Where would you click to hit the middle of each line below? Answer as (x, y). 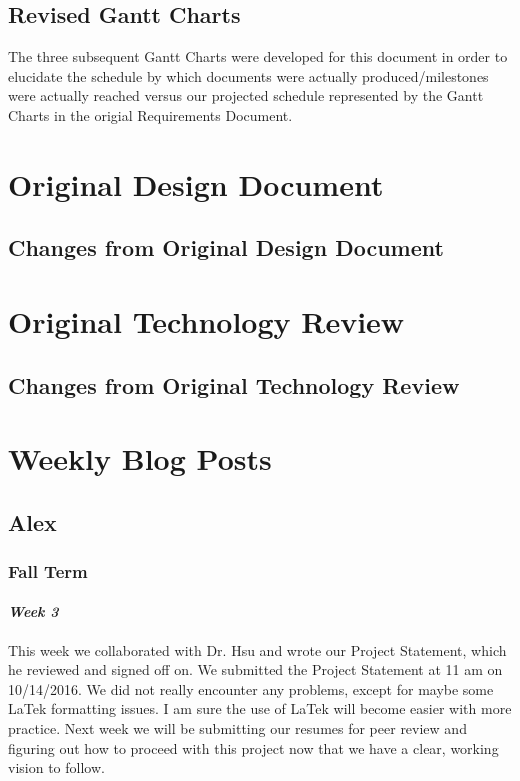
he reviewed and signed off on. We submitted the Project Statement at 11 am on (255, 669)
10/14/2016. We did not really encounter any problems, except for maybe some (251, 688)
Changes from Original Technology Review (234, 384)
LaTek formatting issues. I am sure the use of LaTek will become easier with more (260, 708)
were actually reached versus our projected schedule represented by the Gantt (246, 95)
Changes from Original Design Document (226, 247)
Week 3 (33, 611)
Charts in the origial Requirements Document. (150, 114)
